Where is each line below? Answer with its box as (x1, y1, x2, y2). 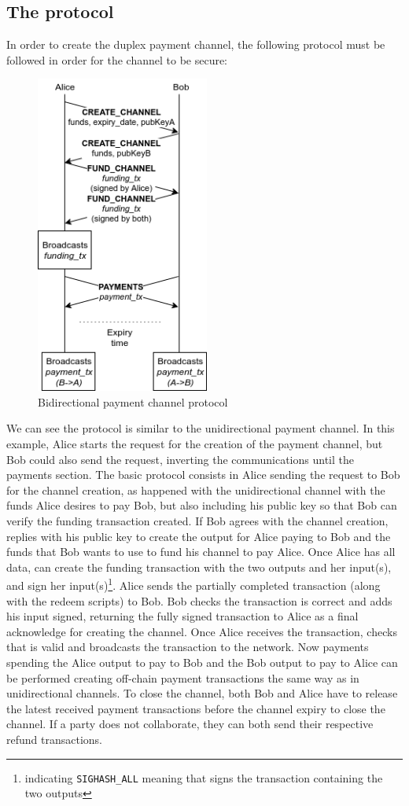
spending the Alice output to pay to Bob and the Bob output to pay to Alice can (6, 653, 398, 670)
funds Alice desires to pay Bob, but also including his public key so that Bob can (6, 497, 397, 513)
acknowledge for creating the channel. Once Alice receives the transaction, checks (6, 623, 397, 639)
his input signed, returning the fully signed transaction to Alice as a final (6, 608, 359, 624)
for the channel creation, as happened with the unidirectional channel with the (6, 481, 385, 498)
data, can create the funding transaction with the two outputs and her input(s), (6, 558, 392, 575)
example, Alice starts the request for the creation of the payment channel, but (6, 436, 383, 452)
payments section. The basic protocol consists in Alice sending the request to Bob (6, 466, 400, 483)
